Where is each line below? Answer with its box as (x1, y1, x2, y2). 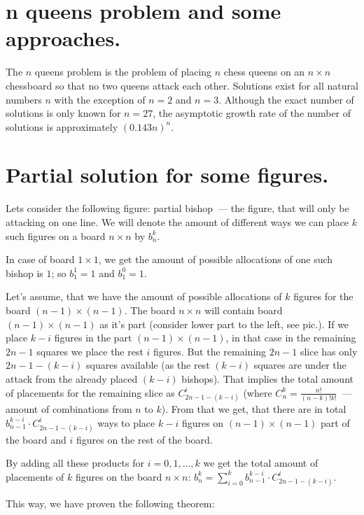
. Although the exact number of (218, 92, 354, 106)
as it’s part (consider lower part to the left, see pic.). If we (99, 316, 349, 331)
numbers (6, 92, 42, 106)
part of (321, 415, 350, 430)
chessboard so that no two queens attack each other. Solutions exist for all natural (6, 78, 358, 92)
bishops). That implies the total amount (181, 371, 353, 386)
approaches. (6, 24, 121, 52)
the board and (6, 432, 66, 446)
